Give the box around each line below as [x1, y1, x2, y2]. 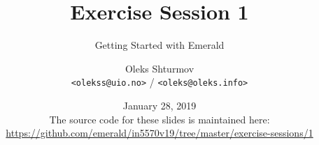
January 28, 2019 [122, 98, 197, 112]
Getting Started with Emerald [94, 38, 225, 52]
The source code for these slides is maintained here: [49, 112, 270, 126]
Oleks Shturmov [125, 61, 194, 75]
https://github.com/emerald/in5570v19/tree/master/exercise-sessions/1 [6, 125, 313, 140]
